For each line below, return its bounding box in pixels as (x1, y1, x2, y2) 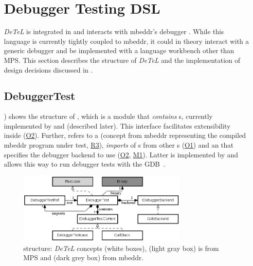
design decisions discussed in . (4, 64, 93, 75)
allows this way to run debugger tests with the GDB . (4, 159, 165, 169)
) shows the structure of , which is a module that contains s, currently (4, 111, 213, 121)
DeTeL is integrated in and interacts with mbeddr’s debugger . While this (4, 26, 224, 37)
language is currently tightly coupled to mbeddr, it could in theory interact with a (4, 36, 249, 46)
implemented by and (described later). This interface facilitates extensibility (4, 120, 231, 131)
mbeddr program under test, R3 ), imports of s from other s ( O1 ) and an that (4, 140, 234, 150)
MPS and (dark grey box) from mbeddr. (23, 252, 144, 263)
